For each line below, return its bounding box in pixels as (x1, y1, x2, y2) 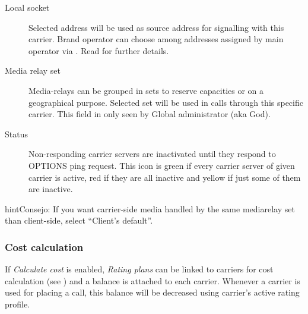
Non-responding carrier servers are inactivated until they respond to (28, 147, 276, 160)
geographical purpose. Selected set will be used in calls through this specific (28, 96, 303, 108)
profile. (5, 297, 30, 310)
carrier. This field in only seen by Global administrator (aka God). (28, 108, 271, 120)
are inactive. (28, 183, 73, 195)
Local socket (5, 1, 50, 13)
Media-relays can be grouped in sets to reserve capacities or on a (28, 84, 264, 96)
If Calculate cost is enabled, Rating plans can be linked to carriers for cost (5, 263, 274, 275)
